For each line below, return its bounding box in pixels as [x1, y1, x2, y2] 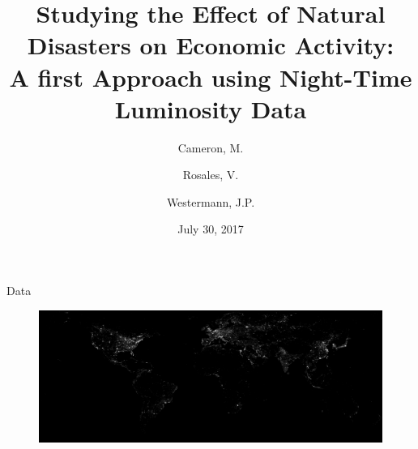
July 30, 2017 [177, 220, 244, 237]
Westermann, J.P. [166, 193, 255, 210]
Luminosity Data [114, 92, 307, 125]
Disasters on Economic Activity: [27, 28, 395, 62]
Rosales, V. [182, 166, 239, 183]
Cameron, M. [177, 139, 244, 156]
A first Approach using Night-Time [9, 60, 412, 93]
